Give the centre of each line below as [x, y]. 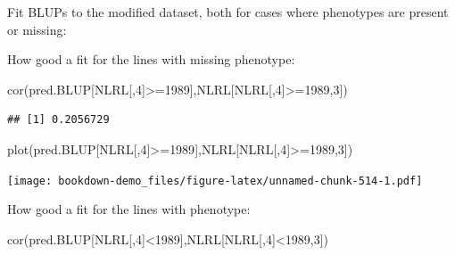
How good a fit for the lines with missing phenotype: [151, 59]
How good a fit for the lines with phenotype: [129, 209]
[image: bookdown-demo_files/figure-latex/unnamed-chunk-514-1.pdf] [215, 181]
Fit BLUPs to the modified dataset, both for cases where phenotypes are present [228, 12]
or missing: [37, 29]
